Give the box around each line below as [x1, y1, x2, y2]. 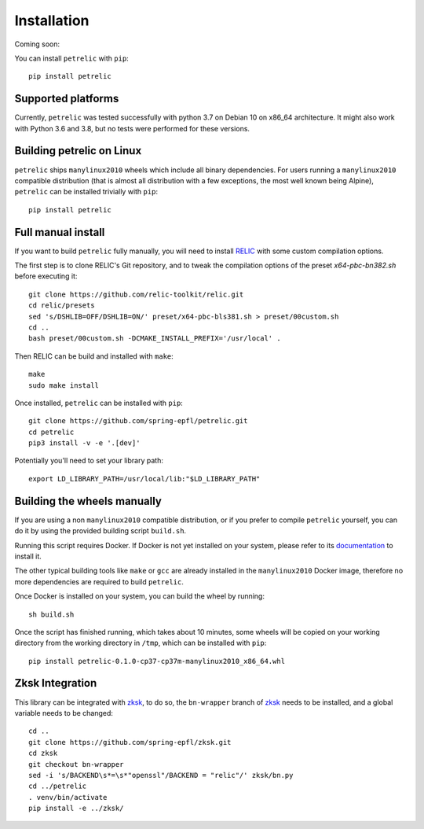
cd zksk [28, 749, 58, 758]
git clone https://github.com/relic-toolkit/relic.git [28, 289, 244, 299]
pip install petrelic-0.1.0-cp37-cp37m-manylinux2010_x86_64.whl [28, 657, 286, 665]
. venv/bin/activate [28, 793, 108, 801]
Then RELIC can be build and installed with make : [14, 351, 174, 361]
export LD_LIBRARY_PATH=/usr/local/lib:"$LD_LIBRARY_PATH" [28, 474, 261, 483]
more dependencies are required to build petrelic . [14, 577, 184, 586]
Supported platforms [14, 92, 119, 105]
